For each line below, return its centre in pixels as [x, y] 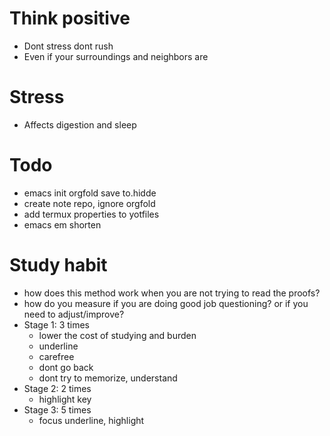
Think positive [70, 18]
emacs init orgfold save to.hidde [90, 193]
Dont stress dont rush [68, 46]
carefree [56, 356]
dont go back [66, 367]
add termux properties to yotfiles [91, 214]
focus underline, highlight [91, 420]
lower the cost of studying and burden [117, 335]
